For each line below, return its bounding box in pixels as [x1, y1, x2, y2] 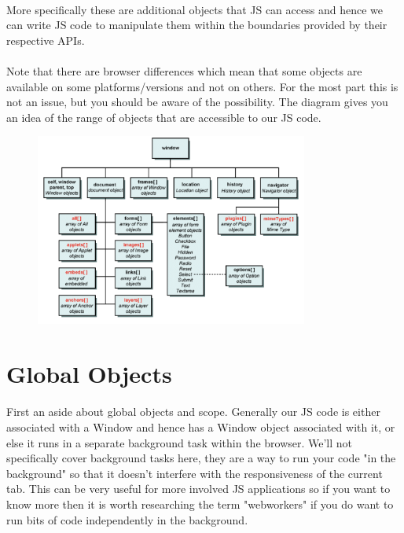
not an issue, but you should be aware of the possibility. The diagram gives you [6, 94, 388, 110]
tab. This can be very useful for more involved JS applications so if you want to [6, 480, 391, 497]
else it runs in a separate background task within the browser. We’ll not [6, 434, 353, 450]
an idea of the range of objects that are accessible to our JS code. [6, 108, 321, 125]
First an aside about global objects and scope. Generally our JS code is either [6, 403, 380, 420]
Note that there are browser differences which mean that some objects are [6, 62, 362, 79]
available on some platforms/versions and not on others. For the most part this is [6, 78, 398, 94]
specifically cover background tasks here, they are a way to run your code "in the [6, 450, 396, 466]
